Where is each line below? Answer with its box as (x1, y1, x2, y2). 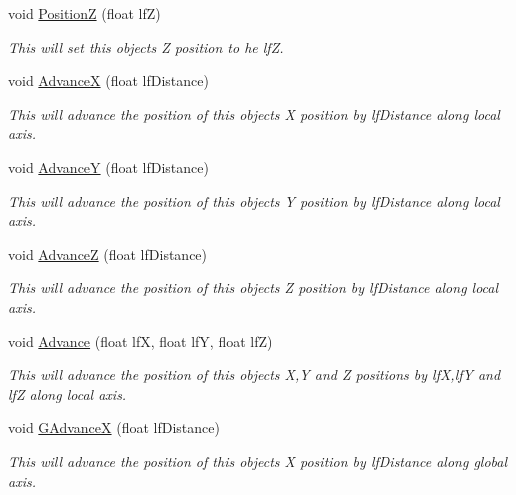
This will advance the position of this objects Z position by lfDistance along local (8, 277, 499, 298)
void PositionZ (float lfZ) (8, 3, 161, 23)
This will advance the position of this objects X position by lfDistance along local (8, 103, 500, 124)
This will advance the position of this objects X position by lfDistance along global (8, 450, 508, 471)
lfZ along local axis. (8, 383, 127, 404)
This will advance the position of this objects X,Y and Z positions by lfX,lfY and (8, 364, 501, 385)
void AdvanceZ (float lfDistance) (8, 243, 208, 264)
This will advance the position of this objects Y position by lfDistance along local (8, 190, 500, 211)
